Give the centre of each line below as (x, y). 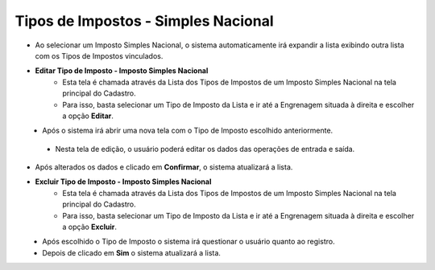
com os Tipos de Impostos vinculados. (99, 55)
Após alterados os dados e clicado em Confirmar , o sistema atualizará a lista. (164, 167)
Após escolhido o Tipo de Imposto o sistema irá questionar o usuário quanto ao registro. (188, 242)
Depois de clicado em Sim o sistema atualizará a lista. (132, 252)
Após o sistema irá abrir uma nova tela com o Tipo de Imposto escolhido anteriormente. (188, 131)
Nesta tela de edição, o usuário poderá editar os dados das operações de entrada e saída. (205, 149)
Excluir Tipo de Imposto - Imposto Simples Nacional (123, 182)
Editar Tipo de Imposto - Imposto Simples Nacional (122, 71)
